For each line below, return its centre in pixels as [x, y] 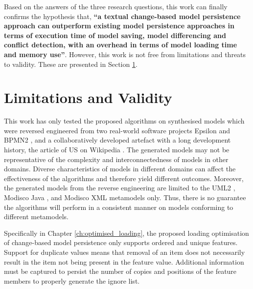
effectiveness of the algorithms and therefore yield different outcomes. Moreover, [124, 178]
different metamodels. [36, 217]
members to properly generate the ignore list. [72, 280]
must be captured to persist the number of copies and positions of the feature [120, 271]
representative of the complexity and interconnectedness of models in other [116, 159]
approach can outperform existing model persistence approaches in [119, 26]
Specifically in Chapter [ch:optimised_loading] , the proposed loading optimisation [126, 233]
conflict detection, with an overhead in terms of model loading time [121, 45]
